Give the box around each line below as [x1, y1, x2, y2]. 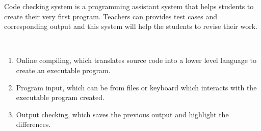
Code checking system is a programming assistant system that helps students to [4, 1, 254, 11]
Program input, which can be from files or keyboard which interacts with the [16, 82, 257, 92]
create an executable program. [16, 64, 111, 75]
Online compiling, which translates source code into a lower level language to [16, 55, 257, 65]
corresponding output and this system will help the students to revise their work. [4, 21, 257, 31]
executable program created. [16, 92, 105, 103]
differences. [16, 119, 51, 129]
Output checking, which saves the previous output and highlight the [16, 109, 229, 119]
